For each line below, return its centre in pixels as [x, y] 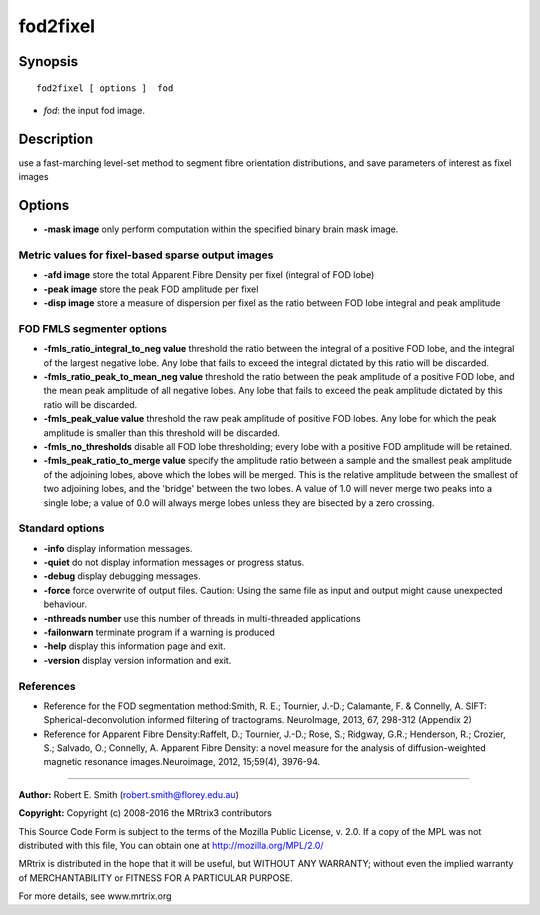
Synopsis [48, 61]
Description [56, 138]
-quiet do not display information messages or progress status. [174, 562]
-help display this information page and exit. [134, 646]
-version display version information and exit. [137, 660]
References [47, 686]
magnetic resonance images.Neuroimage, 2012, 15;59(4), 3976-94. [182, 762]
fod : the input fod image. [94, 110]
